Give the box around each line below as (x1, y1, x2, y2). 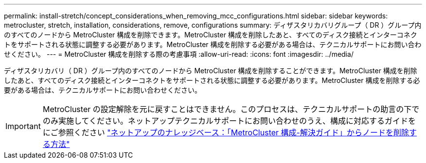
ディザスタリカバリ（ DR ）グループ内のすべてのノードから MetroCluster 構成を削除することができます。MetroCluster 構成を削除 (4, 66, 417, 75)
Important (5, 121, 41, 131)
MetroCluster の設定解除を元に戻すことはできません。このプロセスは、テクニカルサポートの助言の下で (42, 104, 420, 114)
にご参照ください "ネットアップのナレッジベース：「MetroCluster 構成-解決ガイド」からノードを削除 (42, 128, 409, 137)
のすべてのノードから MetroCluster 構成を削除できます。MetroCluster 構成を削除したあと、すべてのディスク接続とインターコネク (4, 31, 417, 39)
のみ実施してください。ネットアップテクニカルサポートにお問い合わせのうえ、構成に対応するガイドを (42, 116, 416, 126)
